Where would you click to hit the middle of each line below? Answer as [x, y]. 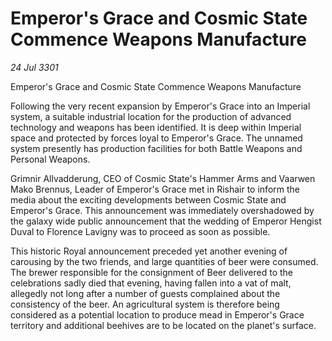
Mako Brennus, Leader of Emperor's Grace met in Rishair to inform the [155, 189]
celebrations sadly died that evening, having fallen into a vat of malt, [151, 283]
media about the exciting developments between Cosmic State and [148, 199]
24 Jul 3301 [34, 67]
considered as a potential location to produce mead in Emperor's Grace [157, 314]
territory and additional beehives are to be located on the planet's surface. [163, 325]
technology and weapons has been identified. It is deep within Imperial [156, 127]
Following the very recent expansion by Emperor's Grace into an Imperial [160, 106]
